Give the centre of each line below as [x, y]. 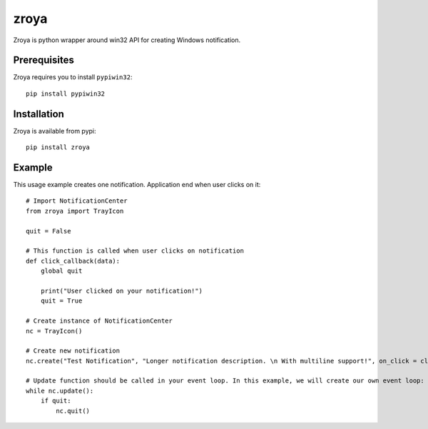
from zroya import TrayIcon [75, 211]
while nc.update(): [60, 390]
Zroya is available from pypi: [55, 131]
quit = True [61, 301]
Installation [39, 114]
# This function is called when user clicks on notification [135, 251]
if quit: [56, 401]
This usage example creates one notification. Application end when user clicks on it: [137, 185]
